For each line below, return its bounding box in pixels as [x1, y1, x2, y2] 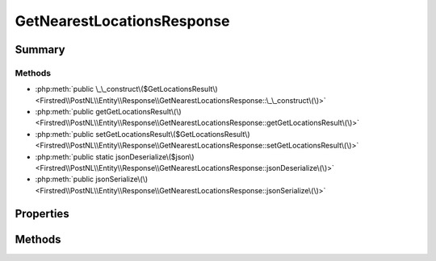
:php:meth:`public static [35, 151, 115, 161]
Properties [15, 206, 69, 221]
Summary [15, 43, 65, 56]
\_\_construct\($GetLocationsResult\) [95, 85, 218, 94]
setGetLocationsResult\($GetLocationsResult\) [95, 129, 250, 139]
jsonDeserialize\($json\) [115, 151, 195, 161]
